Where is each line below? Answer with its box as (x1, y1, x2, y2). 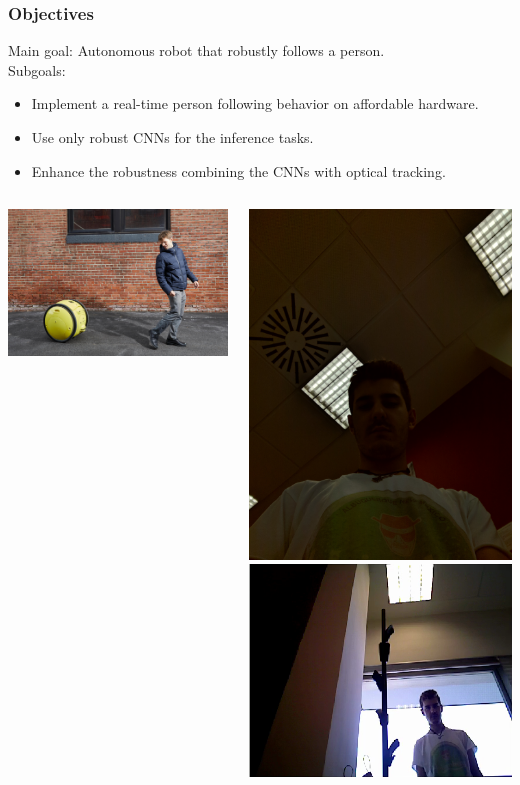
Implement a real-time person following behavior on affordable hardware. (31, 93, 479, 114)
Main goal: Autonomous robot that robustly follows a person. (8, 40, 385, 61)
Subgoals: (8, 59, 66, 80)
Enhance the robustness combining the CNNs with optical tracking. (31, 160, 446, 181)
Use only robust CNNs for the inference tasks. (31, 127, 314, 147)
